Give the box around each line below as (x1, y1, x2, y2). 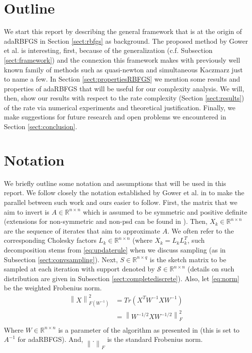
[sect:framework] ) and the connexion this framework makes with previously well (4, 54, 240, 65)
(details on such (187, 264, 235, 274)
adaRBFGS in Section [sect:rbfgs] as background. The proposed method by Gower (4, 35, 248, 46)
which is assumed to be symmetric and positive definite (83, 206, 247, 217)
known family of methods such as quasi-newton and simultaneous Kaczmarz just (4, 64, 243, 74)
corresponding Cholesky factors (4, 235, 96, 245)
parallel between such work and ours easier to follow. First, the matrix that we (4, 197, 237, 207)
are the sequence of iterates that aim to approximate (4, 225, 160, 235)
